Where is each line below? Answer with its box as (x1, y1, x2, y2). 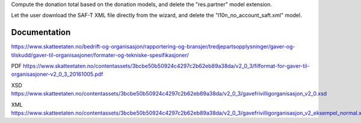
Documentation (11, 27, 71, 38)
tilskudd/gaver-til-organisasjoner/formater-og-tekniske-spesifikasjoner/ (11, 51, 189, 59)
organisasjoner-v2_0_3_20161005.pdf (11, 70, 103, 78)
